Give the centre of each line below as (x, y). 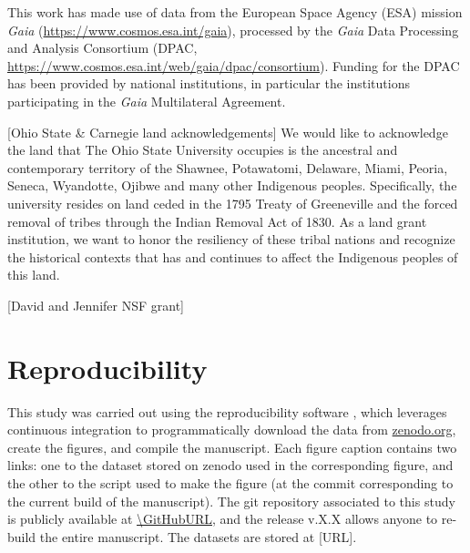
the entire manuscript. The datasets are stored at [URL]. (198, 536)
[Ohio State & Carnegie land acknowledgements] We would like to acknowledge (228, 132)
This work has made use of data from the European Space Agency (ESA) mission (235, 12)
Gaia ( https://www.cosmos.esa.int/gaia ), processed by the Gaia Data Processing (233, 30)
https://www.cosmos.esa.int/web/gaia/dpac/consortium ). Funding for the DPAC (234, 65)
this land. (34, 275)
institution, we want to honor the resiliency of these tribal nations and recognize (231, 239)
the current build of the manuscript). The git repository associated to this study (231, 501)
